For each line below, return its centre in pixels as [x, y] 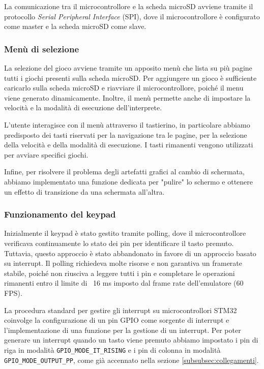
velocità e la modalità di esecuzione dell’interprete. [83, 107]
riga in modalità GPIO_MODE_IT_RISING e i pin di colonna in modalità [112, 349]
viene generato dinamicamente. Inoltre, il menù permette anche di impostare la [127, 97]
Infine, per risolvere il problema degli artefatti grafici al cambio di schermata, [124, 172]
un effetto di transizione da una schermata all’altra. [84, 191]
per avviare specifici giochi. [46, 154]
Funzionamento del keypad [60, 214]
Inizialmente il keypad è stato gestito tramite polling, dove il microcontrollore [125, 233]
